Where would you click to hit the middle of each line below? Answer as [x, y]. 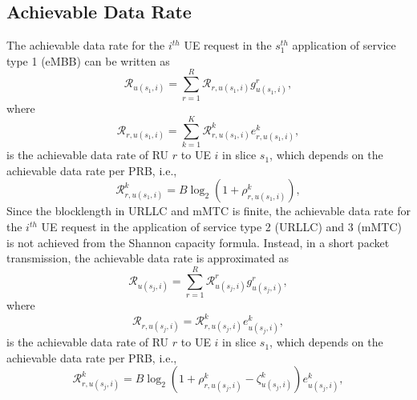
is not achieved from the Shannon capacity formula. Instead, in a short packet [198, 242]
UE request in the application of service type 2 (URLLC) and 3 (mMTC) [221, 227]
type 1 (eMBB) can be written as [88, 60]
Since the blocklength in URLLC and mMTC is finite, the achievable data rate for [208, 211]
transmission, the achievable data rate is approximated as [148, 258]
